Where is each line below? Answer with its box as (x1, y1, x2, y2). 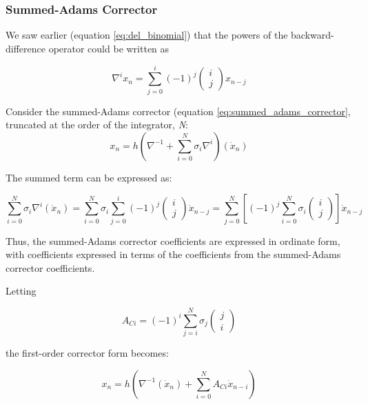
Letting (6, 284, 37, 298)
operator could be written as (48, 41, 170, 55)
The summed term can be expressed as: (6, 170, 172, 184)
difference (6, 41, 45, 55)
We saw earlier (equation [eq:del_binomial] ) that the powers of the (6, 28, 288, 42)
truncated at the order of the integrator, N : (6, 117, 188, 132)
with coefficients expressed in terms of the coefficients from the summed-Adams (6, 247, 341, 261)
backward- (291, 28, 334, 42)
